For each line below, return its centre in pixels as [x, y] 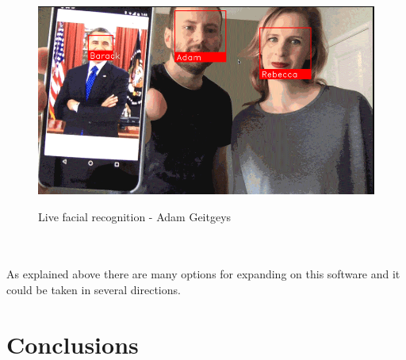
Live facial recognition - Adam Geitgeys [135, 216]
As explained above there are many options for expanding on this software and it [203, 274]
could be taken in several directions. [94, 289]
